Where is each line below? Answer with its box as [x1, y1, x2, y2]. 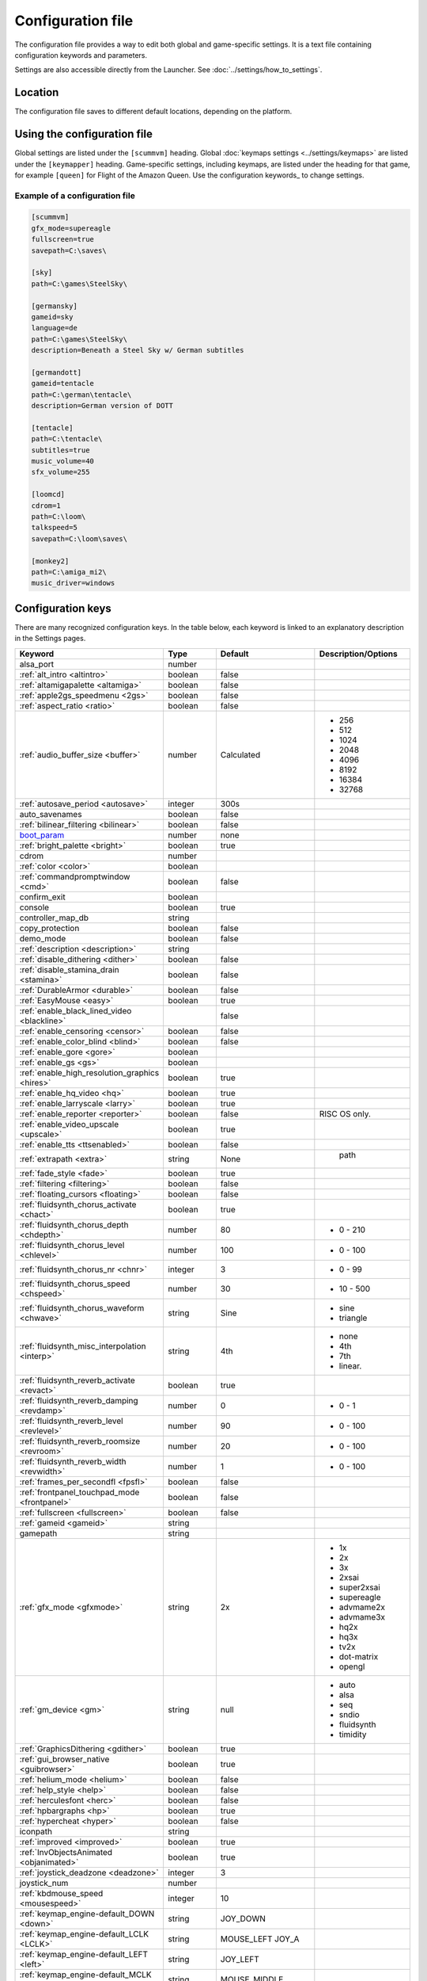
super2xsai [338, 1582, 381, 1593]
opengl [338, 1661, 365, 1672]
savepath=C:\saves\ [31, 246, 107, 255]
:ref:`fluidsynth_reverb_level [19, 1415, 123, 1426]
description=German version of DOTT [31, 401, 174, 410]
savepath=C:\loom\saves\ [31, 534, 128, 543]
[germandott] [31, 368, 82, 376]
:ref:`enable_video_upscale [19, 1118, 119, 1129]
